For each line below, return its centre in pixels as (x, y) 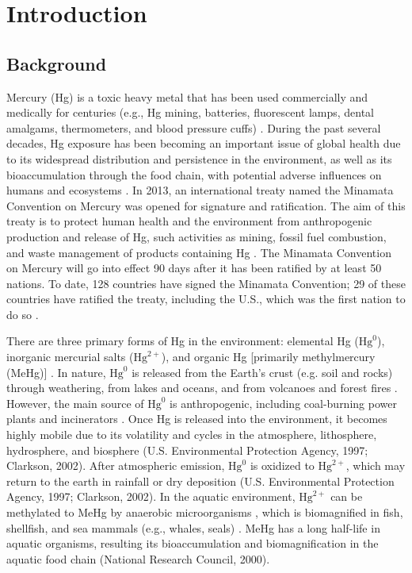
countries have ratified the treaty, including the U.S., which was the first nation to (206, 299)
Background (57, 63)
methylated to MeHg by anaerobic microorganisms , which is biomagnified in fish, (205, 512)
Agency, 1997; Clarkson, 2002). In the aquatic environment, (151, 496)
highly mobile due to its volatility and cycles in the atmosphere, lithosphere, (192, 435)
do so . (23, 314)
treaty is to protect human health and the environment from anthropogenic (189, 221)
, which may (376, 465)
